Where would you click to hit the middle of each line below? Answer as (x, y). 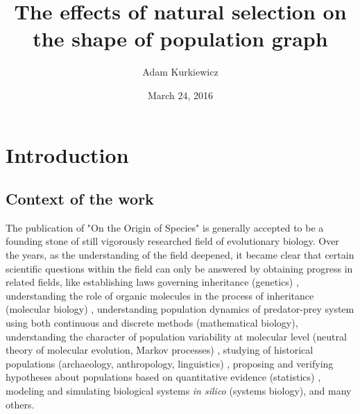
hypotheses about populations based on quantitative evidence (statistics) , (163, 377)
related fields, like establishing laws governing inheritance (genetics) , (152, 282)
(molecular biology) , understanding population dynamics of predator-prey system (180, 309)
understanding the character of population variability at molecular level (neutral (176, 336)
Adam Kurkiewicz (180, 72)
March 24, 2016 (180, 95)
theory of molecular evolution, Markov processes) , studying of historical (160, 350)
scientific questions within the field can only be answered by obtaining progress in (179, 268)
